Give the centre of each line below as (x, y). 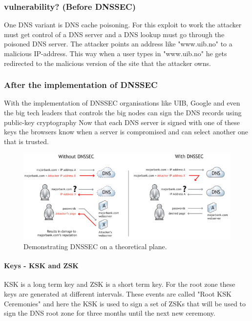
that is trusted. (26, 141)
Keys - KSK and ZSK (41, 266)
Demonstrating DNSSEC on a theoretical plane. (95, 246)
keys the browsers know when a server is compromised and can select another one (126, 132)
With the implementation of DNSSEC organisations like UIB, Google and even (122, 103)
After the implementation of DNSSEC (81, 85)
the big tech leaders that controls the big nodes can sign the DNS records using (123, 112)
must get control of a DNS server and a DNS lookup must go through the (114, 34)
